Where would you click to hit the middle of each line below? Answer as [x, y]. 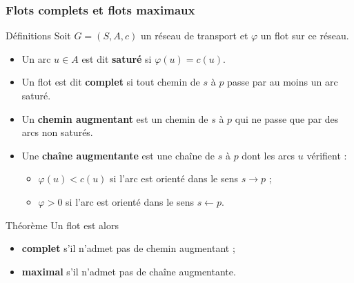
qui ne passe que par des [287, 118]
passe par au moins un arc [283, 82]
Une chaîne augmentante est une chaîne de [118, 155]
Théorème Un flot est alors [62, 225]
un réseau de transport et [194, 36]
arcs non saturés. [57, 132]
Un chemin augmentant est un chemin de [115, 118]
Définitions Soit [38, 36]
